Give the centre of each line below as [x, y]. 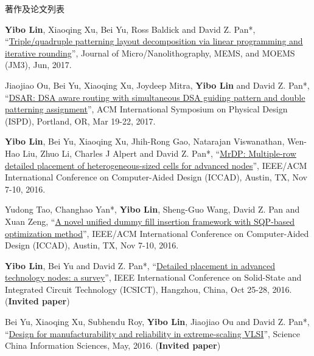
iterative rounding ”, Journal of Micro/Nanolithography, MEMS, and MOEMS [150, 53]
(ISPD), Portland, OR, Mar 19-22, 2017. [80, 121]
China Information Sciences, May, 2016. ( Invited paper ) [113, 345]
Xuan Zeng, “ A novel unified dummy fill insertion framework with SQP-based [150, 221]
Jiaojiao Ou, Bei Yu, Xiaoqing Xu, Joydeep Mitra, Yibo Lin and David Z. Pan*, [157, 85]
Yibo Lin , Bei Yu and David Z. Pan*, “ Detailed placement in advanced [140, 265]
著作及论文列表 [35, 9]
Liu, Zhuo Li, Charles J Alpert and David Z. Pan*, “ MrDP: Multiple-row [159, 153]
